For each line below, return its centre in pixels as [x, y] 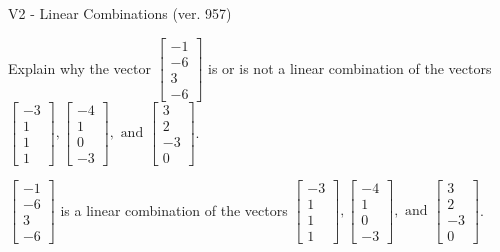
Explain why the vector [79, 67]
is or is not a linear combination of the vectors [350, 67]
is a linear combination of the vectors [174, 209]
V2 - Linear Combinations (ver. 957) [120, 13]
